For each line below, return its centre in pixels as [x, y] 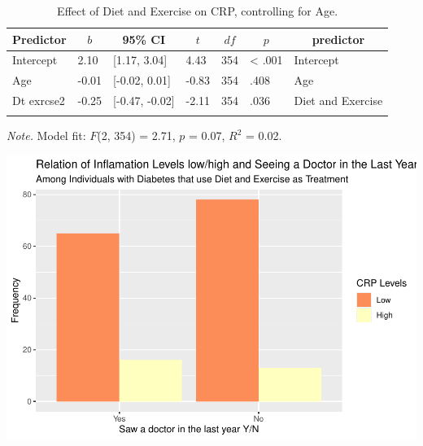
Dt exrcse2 [39, 101]
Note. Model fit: [46, 136]
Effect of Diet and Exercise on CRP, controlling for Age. [198, 11]
